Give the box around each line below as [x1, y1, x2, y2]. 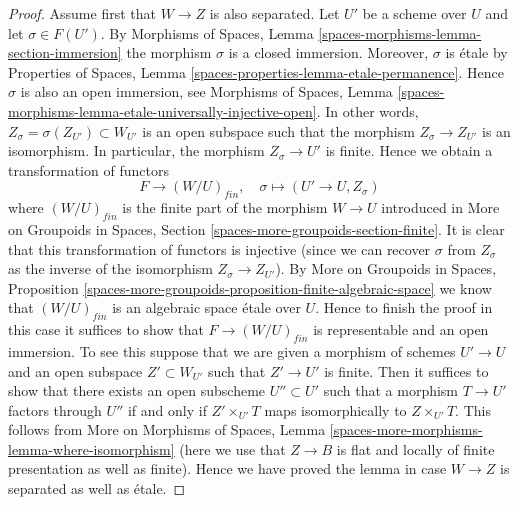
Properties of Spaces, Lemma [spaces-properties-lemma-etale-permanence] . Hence [8, 61, 504, 82]
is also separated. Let [209, 3, 340, 23]
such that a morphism [323, 380, 459, 401]
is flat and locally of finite [336, 438, 495, 459]
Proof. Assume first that [8, 3, 156, 23]
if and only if [127, 399, 207, 420]
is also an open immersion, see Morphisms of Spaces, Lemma [20, 81, 393, 102]
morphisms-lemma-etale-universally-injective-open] [8, 100, 317, 121]
